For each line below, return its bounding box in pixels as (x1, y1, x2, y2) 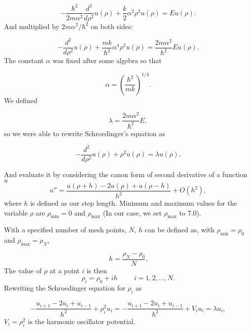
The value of (4, 265, 42, 275)
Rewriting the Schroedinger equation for (4, 283, 126, 293)
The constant (4, 55, 44, 65)
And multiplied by (4, 21, 60, 31)
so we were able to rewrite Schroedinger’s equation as (4, 128, 165, 138)
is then (86, 265, 107, 275)
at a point (49, 265, 80, 275)
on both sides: (91, 21, 133, 31)
